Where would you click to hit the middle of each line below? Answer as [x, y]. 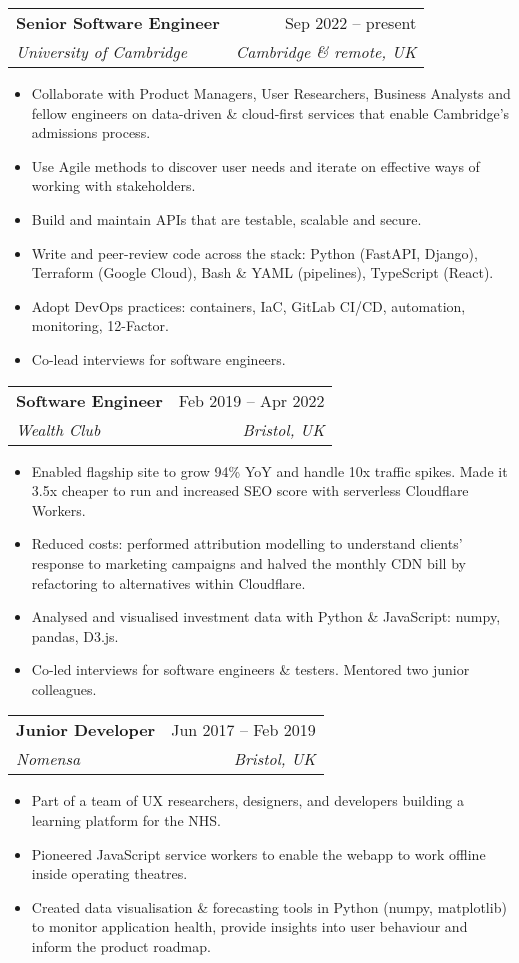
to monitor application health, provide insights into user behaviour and [249, 926]
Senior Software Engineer [118, 22]
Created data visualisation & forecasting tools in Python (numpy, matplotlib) [269, 906]
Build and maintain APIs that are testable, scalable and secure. [226, 218]
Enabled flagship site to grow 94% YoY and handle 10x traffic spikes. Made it [269, 470]
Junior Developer [86, 730]
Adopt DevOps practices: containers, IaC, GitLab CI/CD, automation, [248, 305]
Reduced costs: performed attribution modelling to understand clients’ [247, 543]
